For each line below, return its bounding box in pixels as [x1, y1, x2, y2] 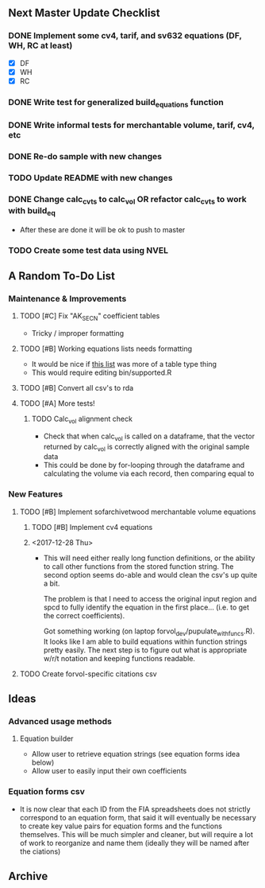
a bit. [43, 578, 60, 588]
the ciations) [19, 847, 61, 856]
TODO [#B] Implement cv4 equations [31, 522, 153, 532]
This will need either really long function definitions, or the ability [43, 553, 255, 563]
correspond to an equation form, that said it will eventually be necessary [19, 812, 256, 822]
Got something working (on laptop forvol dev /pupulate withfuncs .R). [43, 626, 255, 637]
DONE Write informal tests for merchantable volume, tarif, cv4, [8, 119, 255, 130]
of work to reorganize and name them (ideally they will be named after [19, 838, 250, 847]
